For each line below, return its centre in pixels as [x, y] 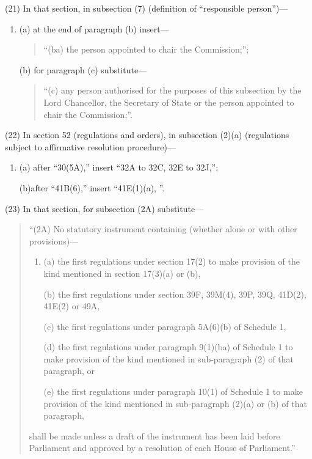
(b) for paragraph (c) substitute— [83, 69]
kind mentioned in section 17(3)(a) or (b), [122, 273]
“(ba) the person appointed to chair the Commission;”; [146, 49]
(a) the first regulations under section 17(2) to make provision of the [172, 261]
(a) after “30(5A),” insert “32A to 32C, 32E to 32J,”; [119, 167]
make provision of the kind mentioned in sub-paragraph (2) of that [169, 358]
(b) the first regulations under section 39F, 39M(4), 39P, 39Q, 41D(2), [175, 294]
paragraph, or [69, 371]
